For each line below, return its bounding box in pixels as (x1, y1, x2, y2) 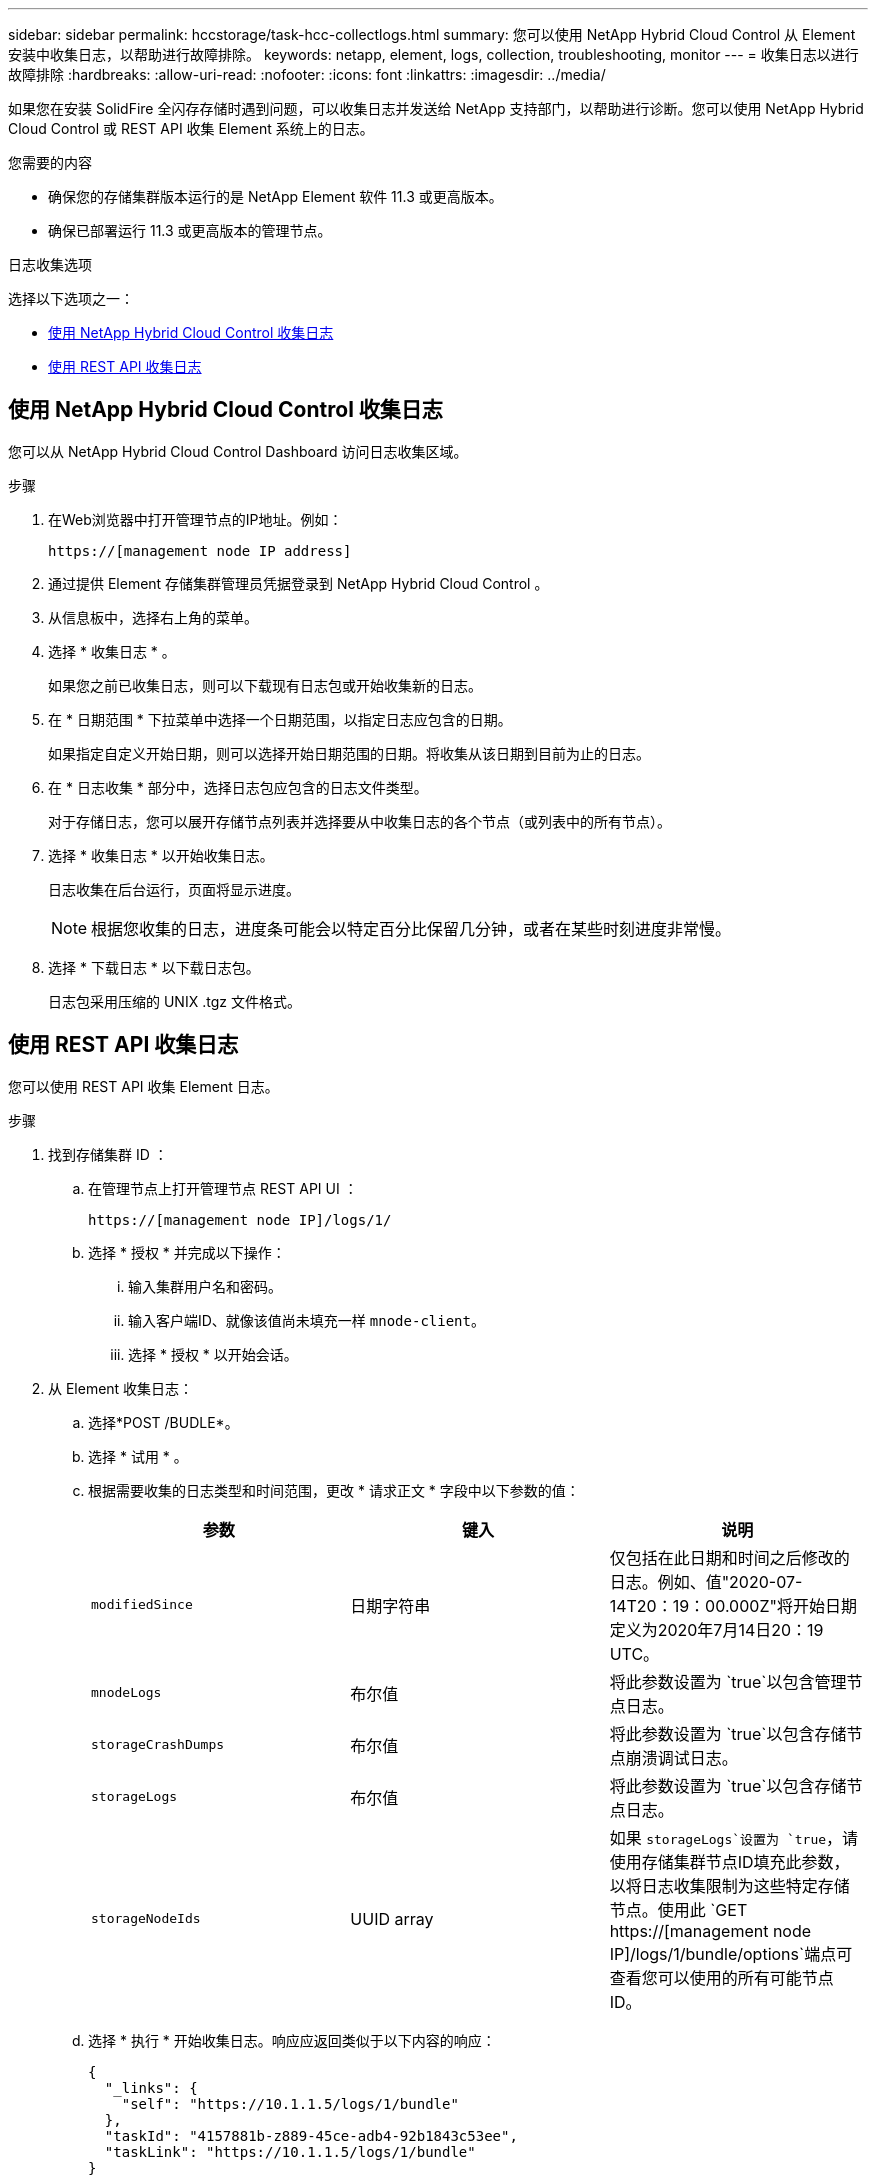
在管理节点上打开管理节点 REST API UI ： (88, 1179, 358, 1197)
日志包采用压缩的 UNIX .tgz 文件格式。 (48, 992, 301, 1010)
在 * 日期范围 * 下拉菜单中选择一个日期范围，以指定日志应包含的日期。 (48, 710, 512, 728)
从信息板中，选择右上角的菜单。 (48, 608, 258, 626)
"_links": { (104, 2079, 198, 2096)
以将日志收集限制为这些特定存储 (609, 1875, 850, 1896)
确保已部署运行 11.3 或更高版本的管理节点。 (48, 222, 332, 239)
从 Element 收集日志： (48, 1379, 194, 1397)
